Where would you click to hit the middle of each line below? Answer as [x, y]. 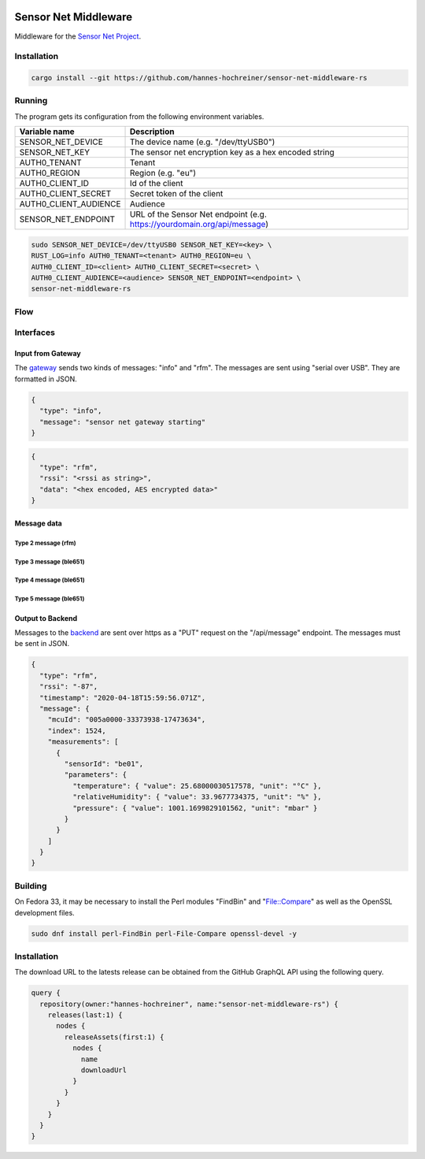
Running [31, 101]
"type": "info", [71, 411]
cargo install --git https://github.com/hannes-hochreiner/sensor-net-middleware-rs [199, 78]
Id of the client [157, 184]
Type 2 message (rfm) [45, 543]
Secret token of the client [176, 194]
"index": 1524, [77, 730]
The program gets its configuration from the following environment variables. [139, 116]
